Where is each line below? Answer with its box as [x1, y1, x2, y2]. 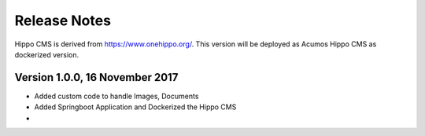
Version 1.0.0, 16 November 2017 [14, 71, 179, 84]
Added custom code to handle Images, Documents [34, 91, 199, 101]
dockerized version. [14, 50, 79, 59]
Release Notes [14, 12, 112, 29]
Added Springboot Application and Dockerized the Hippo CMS [34, 102, 237, 112]
